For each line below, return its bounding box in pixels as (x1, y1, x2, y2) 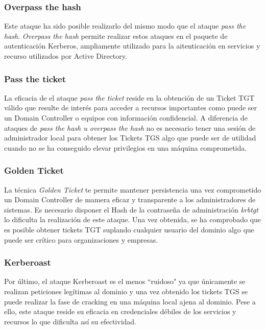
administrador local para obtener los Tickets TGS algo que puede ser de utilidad (4, 132, 256, 143)
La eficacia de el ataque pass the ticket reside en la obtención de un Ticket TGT (4, 92, 255, 103)
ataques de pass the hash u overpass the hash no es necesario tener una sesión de (4, 122, 256, 133)
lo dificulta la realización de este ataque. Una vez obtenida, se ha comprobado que (4, 214, 261, 225)
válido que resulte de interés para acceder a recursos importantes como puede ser (4, 102, 257, 113)
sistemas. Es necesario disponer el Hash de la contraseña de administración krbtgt (4, 204, 258, 215)
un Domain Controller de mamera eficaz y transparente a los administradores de (4, 194, 256, 205)
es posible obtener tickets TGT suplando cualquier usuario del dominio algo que (4, 224, 254, 234)
